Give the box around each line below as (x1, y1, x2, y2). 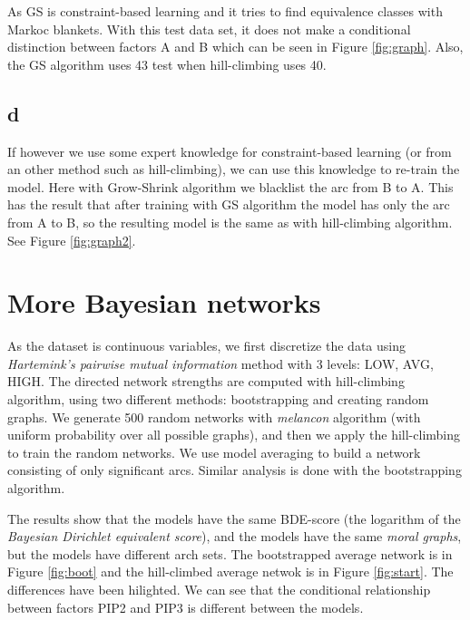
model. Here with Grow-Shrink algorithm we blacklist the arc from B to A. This (7, 177, 454, 196)
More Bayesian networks (7, 284, 321, 321)
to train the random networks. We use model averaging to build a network (7, 442, 421, 461)
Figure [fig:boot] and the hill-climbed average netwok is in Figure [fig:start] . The (7, 562, 454, 581)
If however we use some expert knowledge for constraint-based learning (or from (7, 141, 452, 160)
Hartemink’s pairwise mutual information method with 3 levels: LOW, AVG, (7, 354, 434, 373)
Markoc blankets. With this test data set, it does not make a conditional (7, 19, 411, 38)
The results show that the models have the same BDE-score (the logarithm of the (7, 509, 461, 528)
